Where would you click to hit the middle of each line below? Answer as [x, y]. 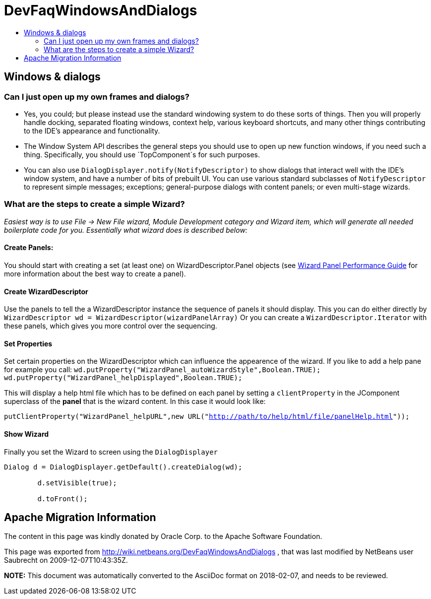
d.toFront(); [62, 499]
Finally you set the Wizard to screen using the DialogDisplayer [111, 452]
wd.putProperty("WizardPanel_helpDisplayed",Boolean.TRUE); [123, 378]
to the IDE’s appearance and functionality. [92, 131]
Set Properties [28, 343]
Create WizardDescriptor [46, 291]
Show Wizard [27, 434]
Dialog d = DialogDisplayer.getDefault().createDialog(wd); [123, 467]
